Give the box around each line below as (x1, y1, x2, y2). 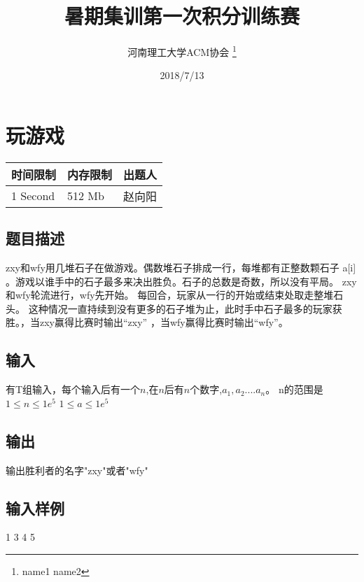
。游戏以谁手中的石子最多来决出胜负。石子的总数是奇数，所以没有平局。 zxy (6, 274, 357, 288)
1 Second (11, 187, 55, 204)
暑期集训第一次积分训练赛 (64, 1, 300, 30)
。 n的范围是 (265, 382, 323, 397)
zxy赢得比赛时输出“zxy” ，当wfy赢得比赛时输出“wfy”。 (39, 315, 288, 329)
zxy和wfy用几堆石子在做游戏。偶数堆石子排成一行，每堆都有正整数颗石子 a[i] (6, 260, 356, 275)
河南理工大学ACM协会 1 (127, 43, 237, 59)
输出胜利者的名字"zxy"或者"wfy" (6, 462, 148, 477)
